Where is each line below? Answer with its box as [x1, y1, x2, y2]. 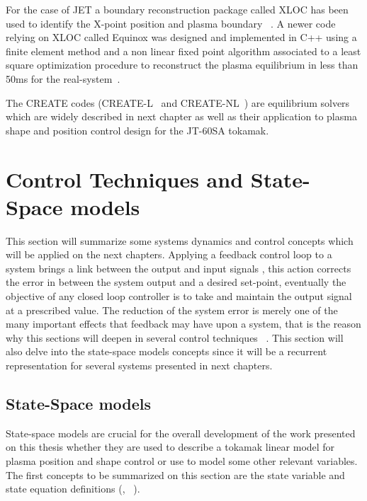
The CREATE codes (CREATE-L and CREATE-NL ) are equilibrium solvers [6, 95, 350, 110]
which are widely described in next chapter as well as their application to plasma [6, 109, 357, 124]
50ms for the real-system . [6, 71, 120, 86]
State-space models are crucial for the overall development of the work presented [6, 425, 356, 440]
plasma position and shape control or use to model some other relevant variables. [6, 453, 358, 468]
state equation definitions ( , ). [6, 481, 140, 496]
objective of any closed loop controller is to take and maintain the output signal [6, 289, 352, 304]
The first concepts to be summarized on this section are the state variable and [6, 467, 345, 482]
